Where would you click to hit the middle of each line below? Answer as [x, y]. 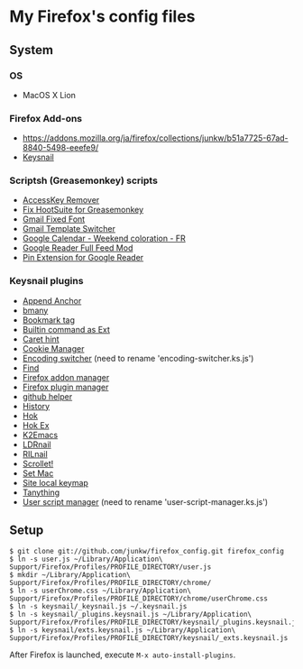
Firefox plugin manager [65, 387]
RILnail [35, 454]
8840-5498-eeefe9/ [60, 148]
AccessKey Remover [61, 200]
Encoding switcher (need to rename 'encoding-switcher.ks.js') [138, 358]
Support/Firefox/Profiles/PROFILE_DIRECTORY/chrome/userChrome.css [139, 598]
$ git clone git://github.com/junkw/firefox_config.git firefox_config [147, 551]
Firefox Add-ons [46, 118]
